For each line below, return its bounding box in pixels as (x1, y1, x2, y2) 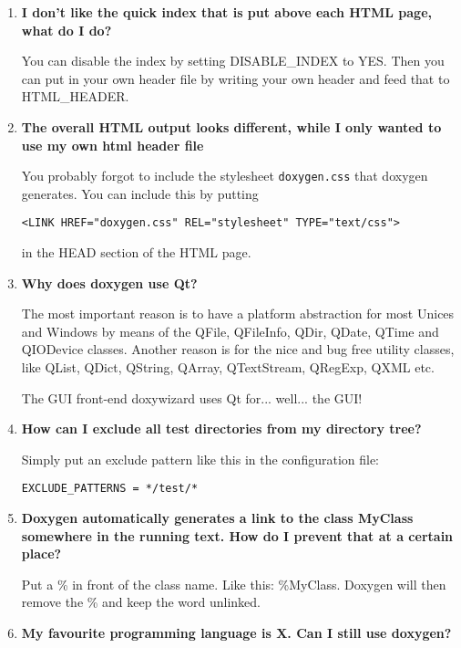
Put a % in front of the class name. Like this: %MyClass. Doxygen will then (21, 574, 446, 593)
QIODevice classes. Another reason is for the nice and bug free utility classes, (21, 340, 455, 359)
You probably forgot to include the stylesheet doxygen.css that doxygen (21, 166, 428, 185)
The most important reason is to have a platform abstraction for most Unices (21, 304, 455, 323)
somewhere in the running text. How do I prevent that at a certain (21, 526, 454, 545)
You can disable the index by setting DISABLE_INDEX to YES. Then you (21, 51, 445, 70)
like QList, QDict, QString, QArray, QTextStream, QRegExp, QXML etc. (21, 358, 435, 377)
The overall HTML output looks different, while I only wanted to (21, 117, 442, 136)
